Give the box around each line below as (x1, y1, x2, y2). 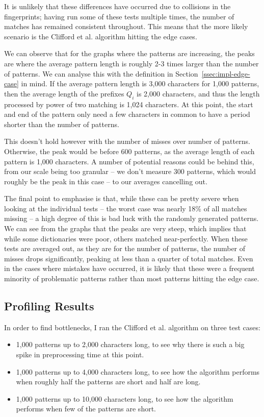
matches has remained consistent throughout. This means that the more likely (4, 21, 248, 32)
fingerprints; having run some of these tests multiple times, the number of (4, 11, 234, 21)
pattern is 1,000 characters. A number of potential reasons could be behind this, (4, 156, 254, 166)
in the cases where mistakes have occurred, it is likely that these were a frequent (4, 263, 255, 274)
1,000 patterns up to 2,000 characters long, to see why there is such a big (16, 339, 245, 350)
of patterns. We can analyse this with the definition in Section (4, 68, 198, 79)
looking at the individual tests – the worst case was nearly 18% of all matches (4, 203, 247, 213)
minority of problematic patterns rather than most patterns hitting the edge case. (4, 273, 259, 284)
